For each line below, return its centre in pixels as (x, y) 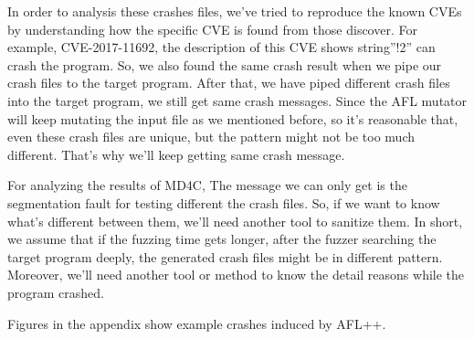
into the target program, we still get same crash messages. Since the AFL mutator (237, 100)
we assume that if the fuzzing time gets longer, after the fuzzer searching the (222, 239)
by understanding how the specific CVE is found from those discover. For (212, 29)
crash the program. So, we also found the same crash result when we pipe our (225, 64)
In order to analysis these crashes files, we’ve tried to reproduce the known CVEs (235, 11)
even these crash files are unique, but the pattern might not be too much (211, 137)
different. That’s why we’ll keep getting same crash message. (176, 154)
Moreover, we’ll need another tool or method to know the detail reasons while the (236, 275)
